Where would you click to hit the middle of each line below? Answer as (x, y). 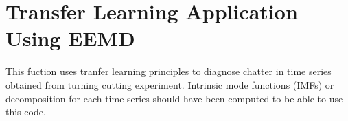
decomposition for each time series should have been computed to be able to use (174, 98)
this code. (26, 112)
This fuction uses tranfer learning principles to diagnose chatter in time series (169, 71)
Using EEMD (70, 38)
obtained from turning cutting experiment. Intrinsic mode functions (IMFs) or (170, 84)
